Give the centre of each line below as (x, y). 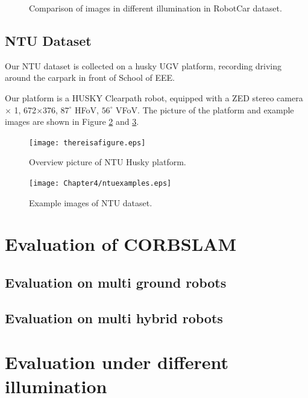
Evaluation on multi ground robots (116, 283)
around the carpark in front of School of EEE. (90, 77)
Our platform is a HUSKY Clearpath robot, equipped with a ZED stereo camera (154, 97)
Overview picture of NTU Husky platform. (108, 162)
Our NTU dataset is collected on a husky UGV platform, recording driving (143, 65)
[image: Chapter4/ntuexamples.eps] (100, 184)
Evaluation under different (117, 362)
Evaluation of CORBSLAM (121, 244)
